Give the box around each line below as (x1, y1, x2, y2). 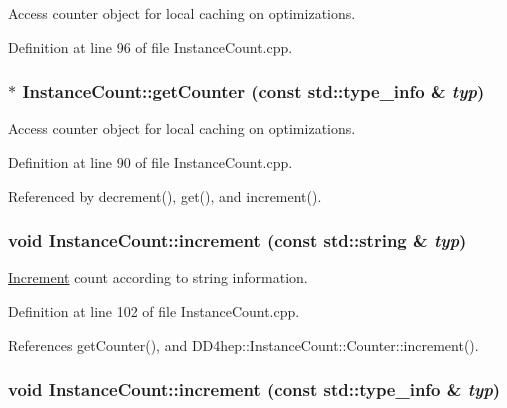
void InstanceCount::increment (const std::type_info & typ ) (8, 377, 501, 402)
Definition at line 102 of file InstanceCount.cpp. (8, 301, 300, 321)
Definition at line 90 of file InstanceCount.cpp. (8, 152, 293, 172)
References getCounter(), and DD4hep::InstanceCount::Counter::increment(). (8, 334, 479, 355)
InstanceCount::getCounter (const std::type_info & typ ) (22, 79, 485, 104)
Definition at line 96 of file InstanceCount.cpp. (8, 36, 293, 57)
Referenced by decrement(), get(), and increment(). (8, 185, 322, 206)
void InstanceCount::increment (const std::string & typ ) (8, 228, 467, 253)
